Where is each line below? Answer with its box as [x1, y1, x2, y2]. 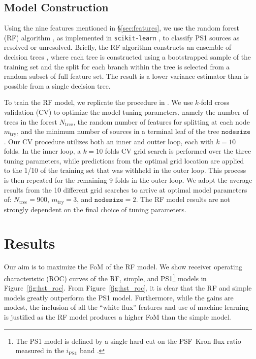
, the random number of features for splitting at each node [73, 116, 250, 127]
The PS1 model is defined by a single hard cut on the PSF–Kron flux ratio [15, 335, 241, 346]
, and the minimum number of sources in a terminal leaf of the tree [16, 126, 220, 136]
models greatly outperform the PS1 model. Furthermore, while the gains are [4, 292, 234, 302]
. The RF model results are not [136, 194, 230, 204]
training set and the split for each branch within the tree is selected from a [4, 61, 230, 71]
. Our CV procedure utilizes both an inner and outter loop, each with [4, 136, 214, 146]
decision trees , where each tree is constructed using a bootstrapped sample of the [4, 52, 251, 62]
